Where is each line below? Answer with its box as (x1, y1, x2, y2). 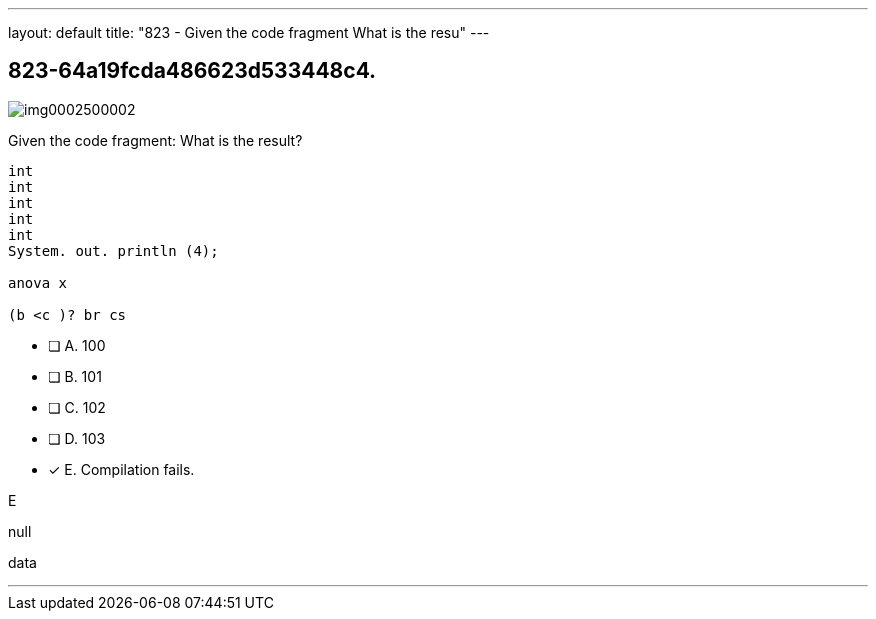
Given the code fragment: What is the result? (8, 131, 303, 149)
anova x (8, 274, 68, 291)
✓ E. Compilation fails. (48, 460, 195, 478)
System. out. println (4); (8, 242, 219, 259)
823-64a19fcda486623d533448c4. (8, 58, 377, 84)
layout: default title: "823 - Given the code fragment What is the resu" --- (8, 24, 490, 41)
